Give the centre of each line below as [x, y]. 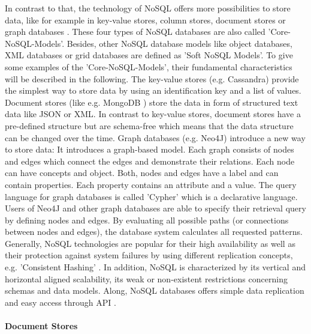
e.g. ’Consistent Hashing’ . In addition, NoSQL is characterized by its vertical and [155, 267]
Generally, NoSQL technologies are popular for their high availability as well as [150, 243]
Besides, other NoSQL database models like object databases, [179, 43]
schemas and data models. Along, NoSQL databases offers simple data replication [155, 290]
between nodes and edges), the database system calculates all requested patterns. [154, 232]
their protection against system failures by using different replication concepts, [149, 255]
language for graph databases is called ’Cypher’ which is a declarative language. [151, 196]
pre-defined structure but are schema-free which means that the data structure [149, 125]
